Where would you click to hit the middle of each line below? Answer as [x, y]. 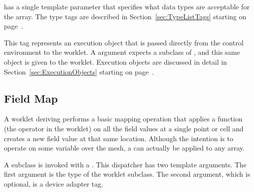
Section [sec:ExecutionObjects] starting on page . [79, 71]
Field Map [31, 98]
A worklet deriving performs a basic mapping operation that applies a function [123, 119]
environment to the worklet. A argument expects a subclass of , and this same [122, 52]
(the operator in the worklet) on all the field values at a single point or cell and [124, 128]
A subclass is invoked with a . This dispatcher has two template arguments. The [125, 164]
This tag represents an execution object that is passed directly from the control [124, 42]
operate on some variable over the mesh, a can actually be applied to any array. [124, 148]
